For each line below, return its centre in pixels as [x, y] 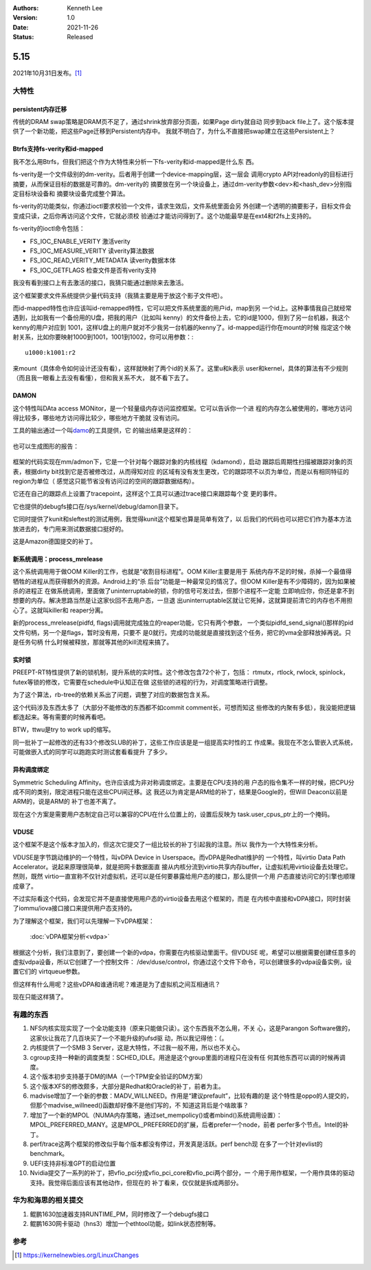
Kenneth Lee [85, 8]
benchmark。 [49, 1154]
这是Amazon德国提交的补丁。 [54, 541]
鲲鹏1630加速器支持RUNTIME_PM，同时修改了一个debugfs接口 [120, 1214]
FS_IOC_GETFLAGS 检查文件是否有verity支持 [93, 270]
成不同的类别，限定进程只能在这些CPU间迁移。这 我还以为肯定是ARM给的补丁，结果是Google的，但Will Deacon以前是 [180, 791]
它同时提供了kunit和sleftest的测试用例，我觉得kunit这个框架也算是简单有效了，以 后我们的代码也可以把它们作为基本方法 [182, 519]
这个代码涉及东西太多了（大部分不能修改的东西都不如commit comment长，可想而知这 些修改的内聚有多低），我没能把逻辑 [184, 707]
